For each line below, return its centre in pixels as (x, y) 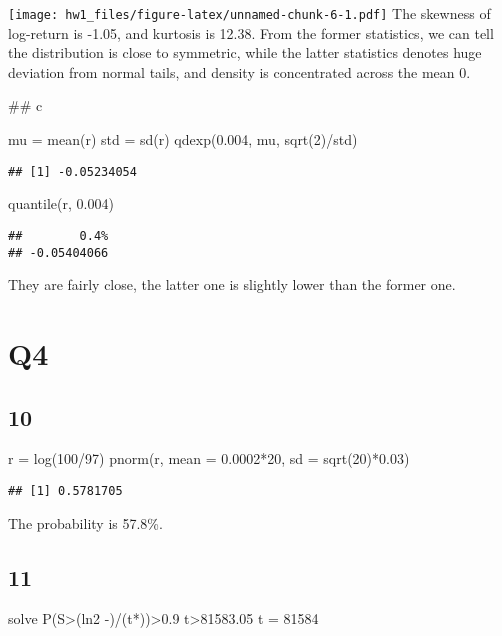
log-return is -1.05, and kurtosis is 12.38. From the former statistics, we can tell (251, 32)
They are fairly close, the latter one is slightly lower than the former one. (232, 284)
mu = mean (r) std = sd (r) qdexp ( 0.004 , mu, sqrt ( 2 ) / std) (183, 139)
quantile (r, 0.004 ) (61, 203)
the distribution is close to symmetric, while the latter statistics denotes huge (245, 52)
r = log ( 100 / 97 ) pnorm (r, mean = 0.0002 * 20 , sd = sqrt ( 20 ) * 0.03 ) (209, 458)
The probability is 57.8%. (85, 522)
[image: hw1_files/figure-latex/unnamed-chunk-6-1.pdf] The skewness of (249, 13)
